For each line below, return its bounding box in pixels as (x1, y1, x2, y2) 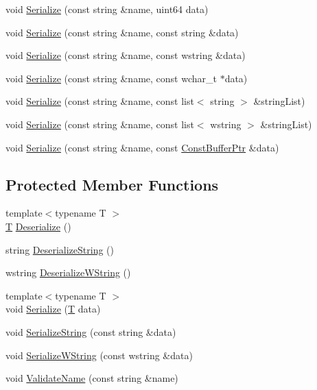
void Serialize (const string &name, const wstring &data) (5, 48, 246, 62)
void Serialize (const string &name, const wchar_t (5, 71, 217, 85)
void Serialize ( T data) (5, 302, 101, 316)
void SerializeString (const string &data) (5, 324, 176, 339)
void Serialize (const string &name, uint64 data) (5, 2, 209, 16)
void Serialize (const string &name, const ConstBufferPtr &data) (5, 140, 279, 154)
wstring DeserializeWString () (5, 265, 131, 280)
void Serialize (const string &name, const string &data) (5, 25, 239, 39)
